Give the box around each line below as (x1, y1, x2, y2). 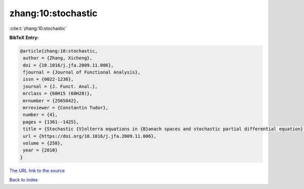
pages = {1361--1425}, (23, 119, 80, 125)
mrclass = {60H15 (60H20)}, (23, 91, 93, 96)
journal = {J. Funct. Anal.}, (23, 84, 98, 89)
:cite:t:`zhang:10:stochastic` (9, 25, 67, 31)
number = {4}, (23, 112, 58, 118)
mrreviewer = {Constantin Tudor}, (23, 105, 108, 111)
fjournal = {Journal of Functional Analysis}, (23, 69, 140, 75)
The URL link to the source (9, 167, 65, 173)
